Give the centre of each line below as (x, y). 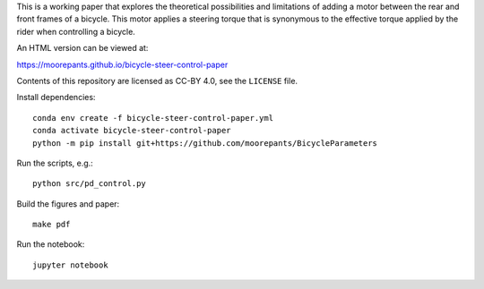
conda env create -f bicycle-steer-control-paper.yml (153, 118)
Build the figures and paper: (68, 204)
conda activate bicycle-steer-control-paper (132, 131)
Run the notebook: (51, 244)
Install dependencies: (56, 98)
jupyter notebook (70, 265)
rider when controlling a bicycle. (76, 31)
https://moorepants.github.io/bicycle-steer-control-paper (122, 64)
